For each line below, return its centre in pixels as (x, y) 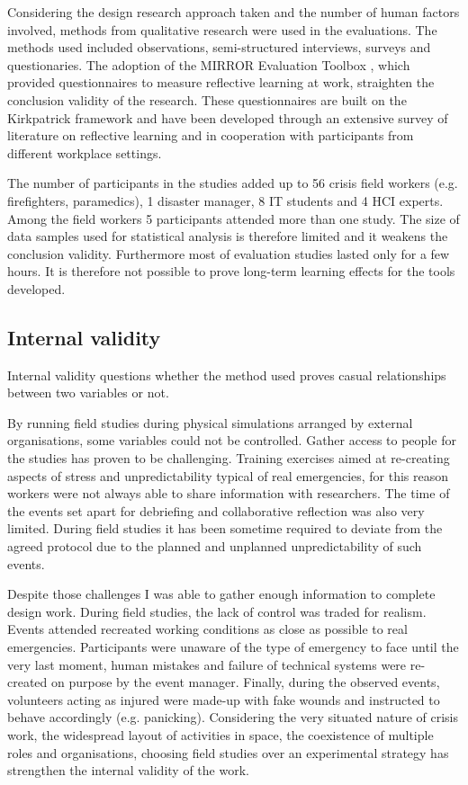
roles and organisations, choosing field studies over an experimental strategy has (228, 752)
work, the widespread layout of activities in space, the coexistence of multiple (220, 734)
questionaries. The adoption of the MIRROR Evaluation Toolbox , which (209, 64)
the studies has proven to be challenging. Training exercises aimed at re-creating (229, 458)
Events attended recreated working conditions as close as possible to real (207, 629)
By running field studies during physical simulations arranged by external (210, 422)
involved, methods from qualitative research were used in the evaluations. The (222, 29)
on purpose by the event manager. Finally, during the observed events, (246, 682)
